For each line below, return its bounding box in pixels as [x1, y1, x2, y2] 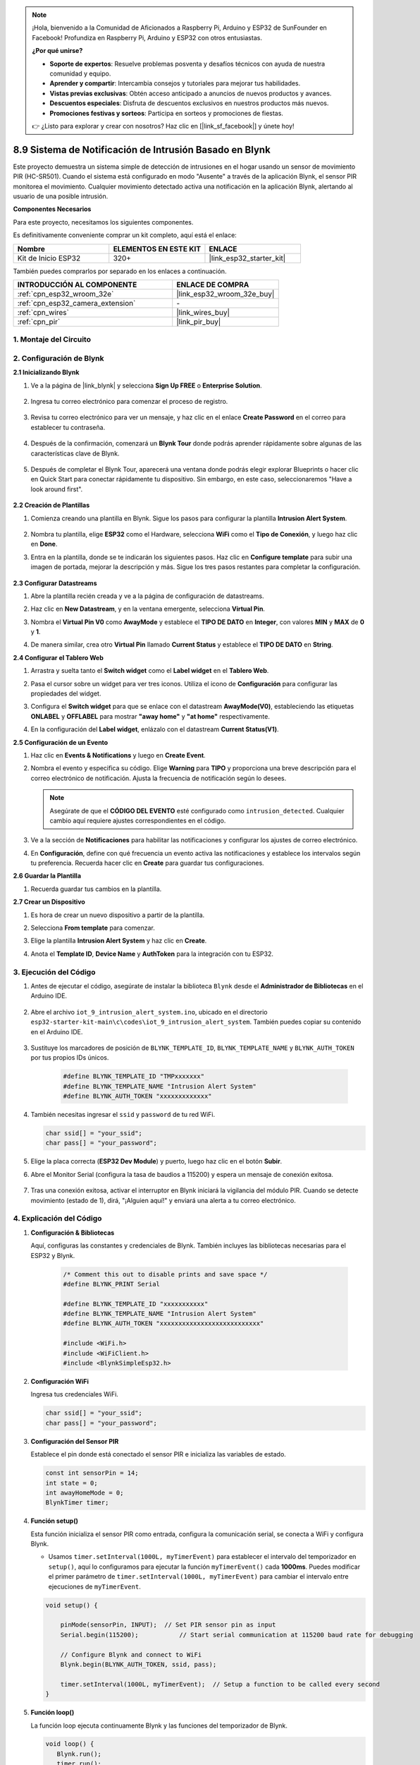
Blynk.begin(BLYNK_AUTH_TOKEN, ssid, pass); [60, 1660, 217, 1668]
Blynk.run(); [56, 1749, 102, 1758]
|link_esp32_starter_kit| [209, 253, 286, 263]
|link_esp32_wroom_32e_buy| [176, 289, 275, 299]
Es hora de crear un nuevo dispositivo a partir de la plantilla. [30, 911, 205, 919]
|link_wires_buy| [176, 307, 230, 317]
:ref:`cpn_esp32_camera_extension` [17, 298, 136, 308]
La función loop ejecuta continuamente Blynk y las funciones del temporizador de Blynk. [30, 1721, 288, 1730]
